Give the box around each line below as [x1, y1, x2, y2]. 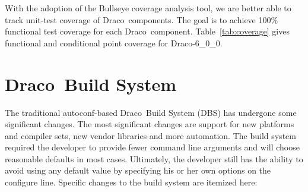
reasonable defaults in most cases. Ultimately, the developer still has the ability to [5, 152, 303, 165]
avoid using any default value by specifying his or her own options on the [5, 164, 271, 177]
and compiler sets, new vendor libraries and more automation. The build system [5, 129, 296, 141]
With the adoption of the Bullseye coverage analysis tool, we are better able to [5, 2, 291, 14]
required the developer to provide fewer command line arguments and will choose [5, 141, 300, 153]
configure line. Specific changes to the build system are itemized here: [5, 176, 258, 188]
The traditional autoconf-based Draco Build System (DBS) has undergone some [5, 106, 297, 118]
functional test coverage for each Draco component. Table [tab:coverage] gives [5, 25, 290, 37]
